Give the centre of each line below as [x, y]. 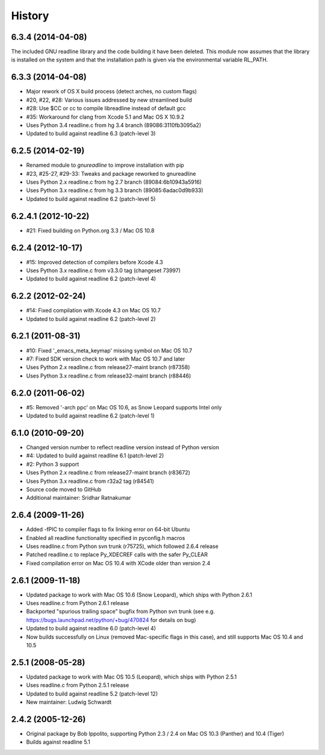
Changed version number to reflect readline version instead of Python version [123, 447]
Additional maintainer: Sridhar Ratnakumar [79, 498]
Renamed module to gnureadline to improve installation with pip [105, 165]
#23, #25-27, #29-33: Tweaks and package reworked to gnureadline [111, 173]
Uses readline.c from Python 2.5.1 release [78, 685]
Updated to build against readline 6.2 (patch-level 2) [91, 318]
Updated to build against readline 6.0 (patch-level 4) [91, 629]
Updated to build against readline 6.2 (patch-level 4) [91, 279]
